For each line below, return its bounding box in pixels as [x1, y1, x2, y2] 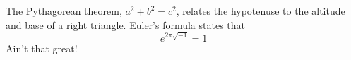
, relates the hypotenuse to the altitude [176, 4, 345, 18]
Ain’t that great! [6, 40, 78, 55]
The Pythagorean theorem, [6, 4, 122, 18]
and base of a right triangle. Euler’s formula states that [6, 17, 246, 32]
